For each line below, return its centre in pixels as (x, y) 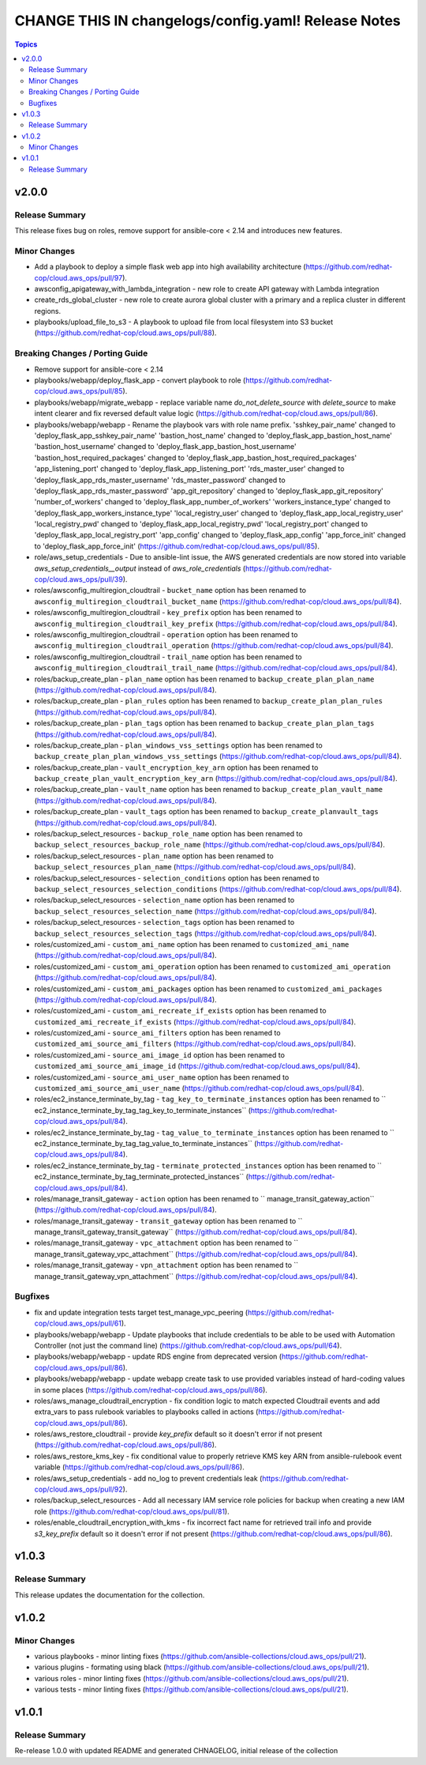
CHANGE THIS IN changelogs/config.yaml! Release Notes (208, 21)
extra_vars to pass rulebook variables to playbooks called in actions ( (146, 1412)
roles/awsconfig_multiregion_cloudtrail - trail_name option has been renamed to (168, 657)
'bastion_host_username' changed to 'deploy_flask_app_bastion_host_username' (165, 447)
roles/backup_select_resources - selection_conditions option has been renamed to (177, 878)
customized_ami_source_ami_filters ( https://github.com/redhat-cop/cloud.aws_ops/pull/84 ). (195, 1044)
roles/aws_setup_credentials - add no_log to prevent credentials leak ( (148, 1478)
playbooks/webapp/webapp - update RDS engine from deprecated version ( (158, 1356)
